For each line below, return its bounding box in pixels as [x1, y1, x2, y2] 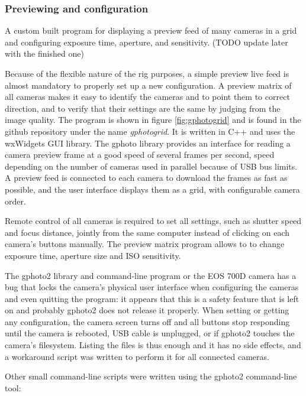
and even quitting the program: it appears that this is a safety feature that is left [5, 292, 299, 304]
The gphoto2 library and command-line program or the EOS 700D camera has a [5, 269, 297, 281]
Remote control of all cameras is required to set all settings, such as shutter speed [5, 215, 302, 227]
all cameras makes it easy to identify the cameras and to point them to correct [5, 90, 290, 103]
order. [5, 194, 26, 207]
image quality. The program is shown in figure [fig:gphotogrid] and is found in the [5, 113, 301, 126]
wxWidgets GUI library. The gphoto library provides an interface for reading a [5, 137, 291, 149]
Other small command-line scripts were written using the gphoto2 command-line [5, 370, 297, 382]
